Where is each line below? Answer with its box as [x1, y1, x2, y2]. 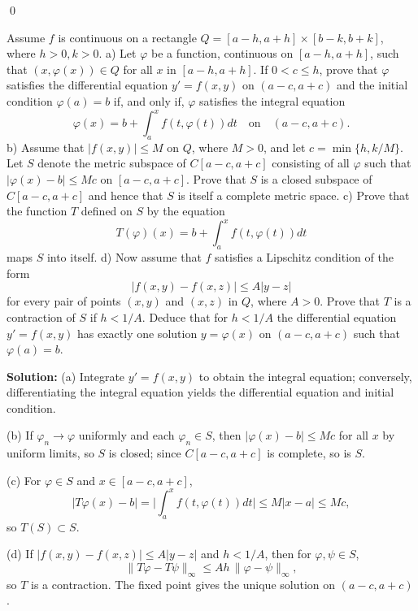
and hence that [88, 186, 163, 203]
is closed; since [108, 444, 181, 461]
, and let [263, 138, 306, 155]
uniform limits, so [7, 444, 94, 461]
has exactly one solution [77, 324, 198, 341]
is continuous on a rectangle [58, 28, 197, 45]
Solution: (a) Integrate [7, 367, 125, 384]
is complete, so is [267, 444, 351, 461]
